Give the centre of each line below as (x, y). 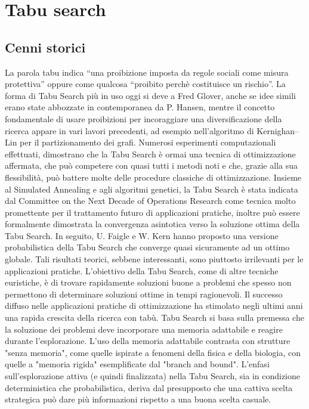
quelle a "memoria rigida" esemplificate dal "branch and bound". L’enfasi (137, 364)
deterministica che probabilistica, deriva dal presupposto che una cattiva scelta (149, 387)
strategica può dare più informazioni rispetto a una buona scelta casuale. (138, 399)
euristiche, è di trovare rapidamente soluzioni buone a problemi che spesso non (148, 282)
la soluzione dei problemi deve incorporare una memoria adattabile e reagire (144, 329)
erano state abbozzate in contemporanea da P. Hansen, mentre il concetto (140, 107)
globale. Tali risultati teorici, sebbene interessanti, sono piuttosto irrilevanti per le (154, 259)
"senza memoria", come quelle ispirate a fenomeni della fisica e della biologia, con (153, 352)
